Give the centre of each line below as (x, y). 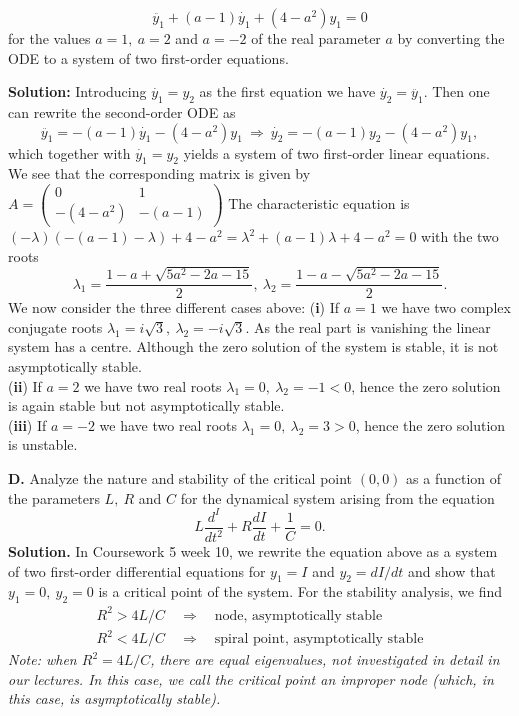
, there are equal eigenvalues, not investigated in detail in (325, 659)
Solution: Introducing (77, 91)
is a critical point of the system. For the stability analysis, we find (300, 591)
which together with (69, 152)
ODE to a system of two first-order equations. (148, 57)
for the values (49, 38)
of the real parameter (316, 38)
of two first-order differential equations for (137, 570)
